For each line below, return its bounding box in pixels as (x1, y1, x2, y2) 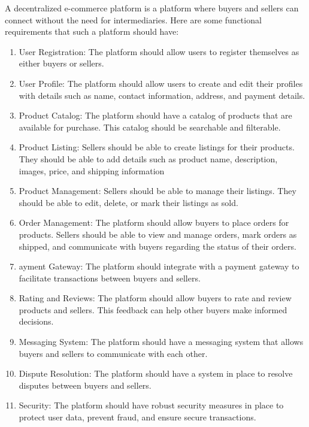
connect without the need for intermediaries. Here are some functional (5, 13, 262, 26)
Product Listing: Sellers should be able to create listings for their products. (19, 141, 295, 153)
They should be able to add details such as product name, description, (19, 152, 278, 165)
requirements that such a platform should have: (5, 25, 179, 38)
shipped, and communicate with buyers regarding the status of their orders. (19, 240, 296, 252)
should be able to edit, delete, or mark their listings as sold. (19, 196, 238, 208)
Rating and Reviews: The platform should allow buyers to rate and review (19, 292, 292, 304)
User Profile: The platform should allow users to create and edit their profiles (19, 77, 303, 89)
